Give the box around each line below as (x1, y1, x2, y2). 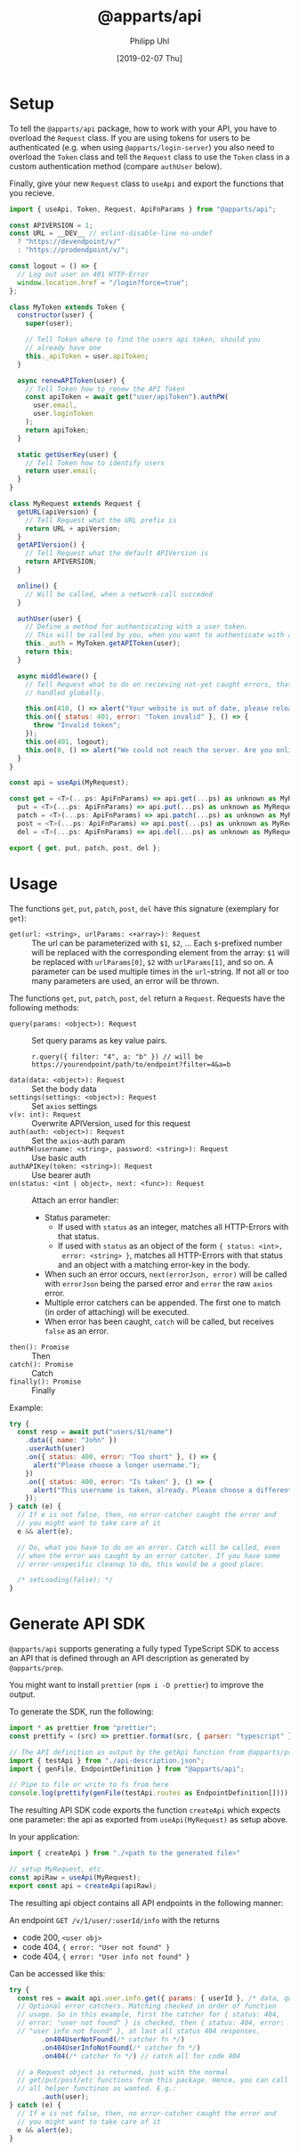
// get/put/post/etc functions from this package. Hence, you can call (17, 2076, 289, 2085)
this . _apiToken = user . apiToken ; (25, 352, 149, 361)
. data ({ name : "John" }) (25, 1436, 117, 1445)
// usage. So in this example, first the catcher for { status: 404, (17, 2010, 280, 2019)
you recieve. (9, 187, 55, 198)
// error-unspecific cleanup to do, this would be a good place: (17, 1560, 265, 1569)
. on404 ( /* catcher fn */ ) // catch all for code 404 (41, 2051, 241, 2060)
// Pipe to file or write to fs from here (9, 1781, 169, 1790)
